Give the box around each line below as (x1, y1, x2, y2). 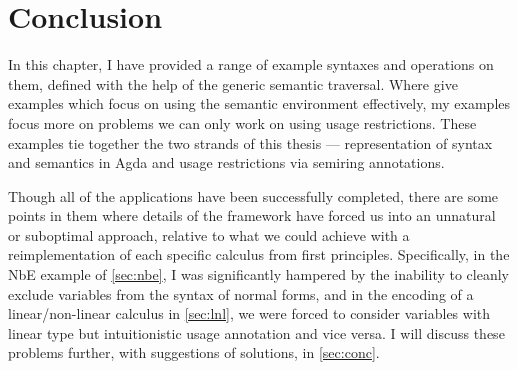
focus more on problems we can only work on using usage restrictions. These (8, 112, 477, 133)
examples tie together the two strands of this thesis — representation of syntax (8, 132, 493, 153)
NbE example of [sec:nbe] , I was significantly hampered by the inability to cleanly (8, 264, 509, 285)
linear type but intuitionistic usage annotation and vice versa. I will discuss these (8, 322, 505, 343)
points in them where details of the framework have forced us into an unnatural (8, 205, 496, 226)
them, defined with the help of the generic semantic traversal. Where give (8, 73, 458, 94)
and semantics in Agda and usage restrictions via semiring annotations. (8, 152, 445, 173)
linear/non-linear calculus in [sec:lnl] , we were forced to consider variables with (8, 303, 491, 324)
